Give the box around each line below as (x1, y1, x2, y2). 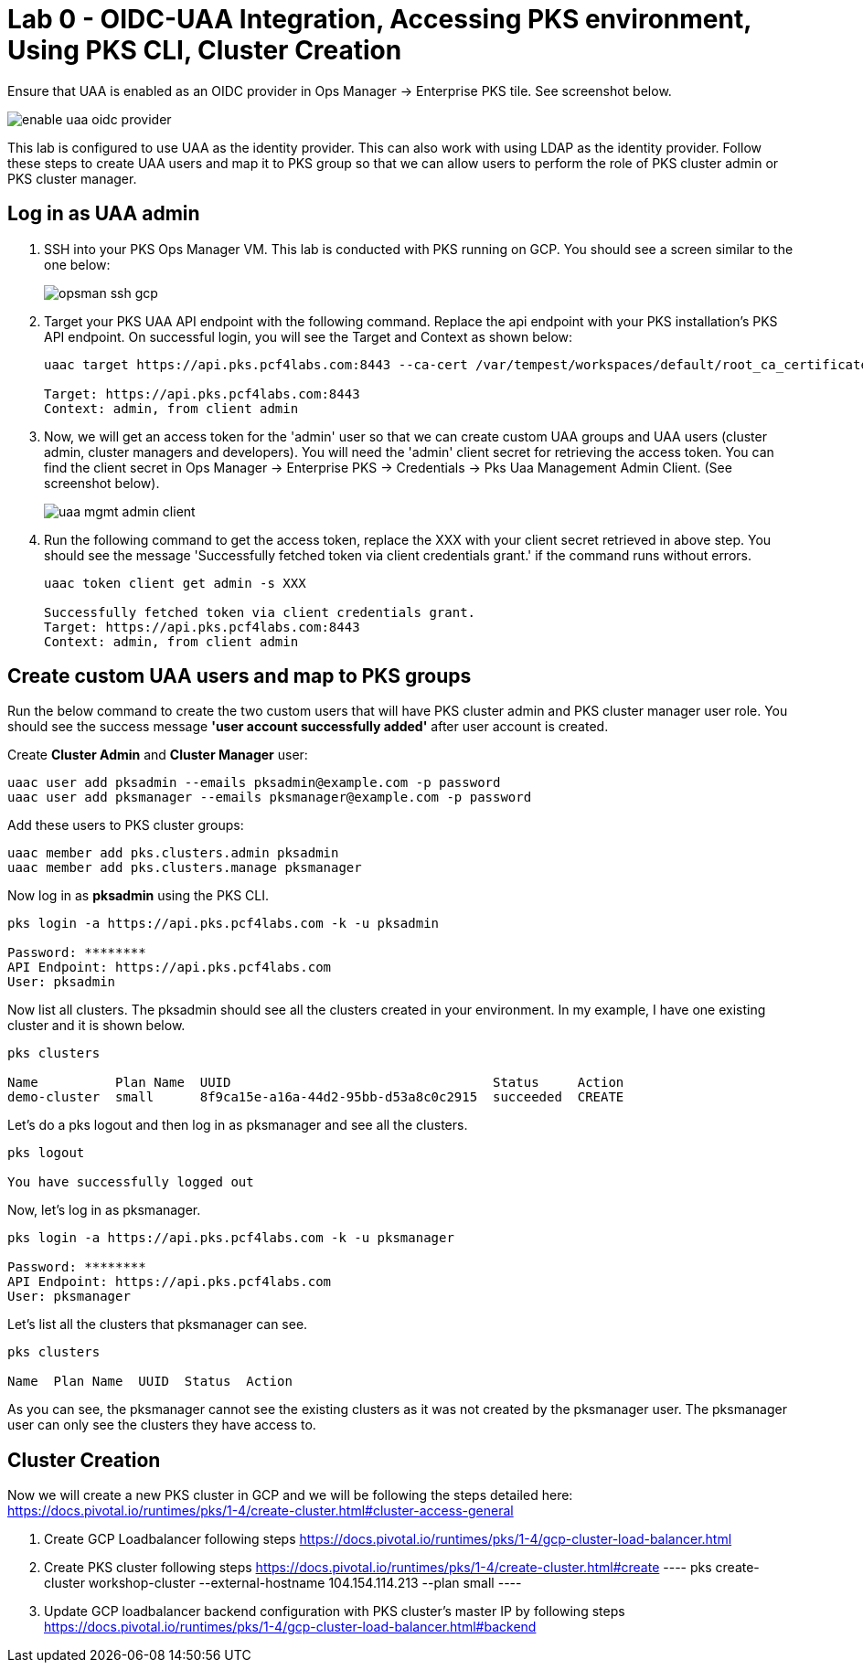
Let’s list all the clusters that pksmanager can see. (7, 1316, 308, 1333)
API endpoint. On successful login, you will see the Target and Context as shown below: (44, 328, 573, 345)
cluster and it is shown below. (7, 1017, 186, 1034)
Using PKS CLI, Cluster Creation (7, 35, 402, 66)
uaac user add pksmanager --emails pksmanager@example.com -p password (7, 790, 532, 805)
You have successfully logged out (7, 1175, 254, 1190)
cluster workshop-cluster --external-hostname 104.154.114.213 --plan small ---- (44, 1575, 522, 1591)
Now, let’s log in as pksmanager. (7, 1202, 201, 1218)
